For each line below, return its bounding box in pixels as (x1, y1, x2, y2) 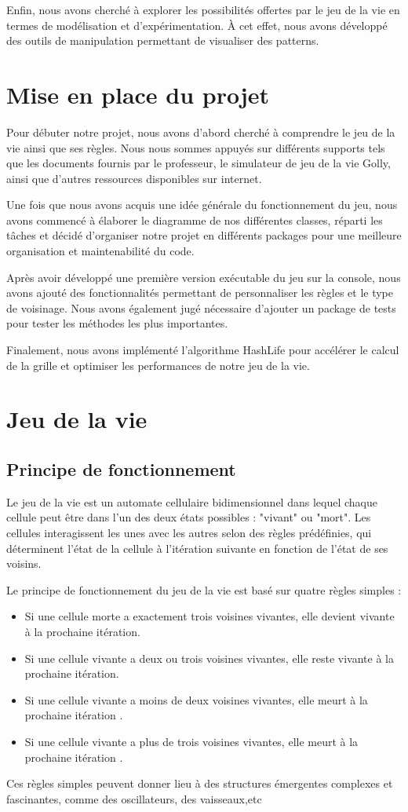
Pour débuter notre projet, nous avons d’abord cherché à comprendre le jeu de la (6, 123, 395, 140)
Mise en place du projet (6, 78, 270, 110)
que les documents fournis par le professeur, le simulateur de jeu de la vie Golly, (6, 155, 391, 171)
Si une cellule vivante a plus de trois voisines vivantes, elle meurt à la (24, 733, 359, 749)
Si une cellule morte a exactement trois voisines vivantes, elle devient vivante (24, 608, 395, 624)
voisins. (6, 555, 42, 572)
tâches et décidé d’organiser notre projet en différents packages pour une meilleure (6, 227, 402, 243)
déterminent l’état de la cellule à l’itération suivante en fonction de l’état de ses (6, 540, 388, 556)
